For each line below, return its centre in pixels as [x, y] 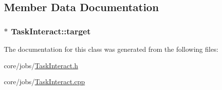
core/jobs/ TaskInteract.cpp [45, 82]
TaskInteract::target [51, 31]
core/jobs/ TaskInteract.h [41, 65]
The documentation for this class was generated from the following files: [111, 49]
